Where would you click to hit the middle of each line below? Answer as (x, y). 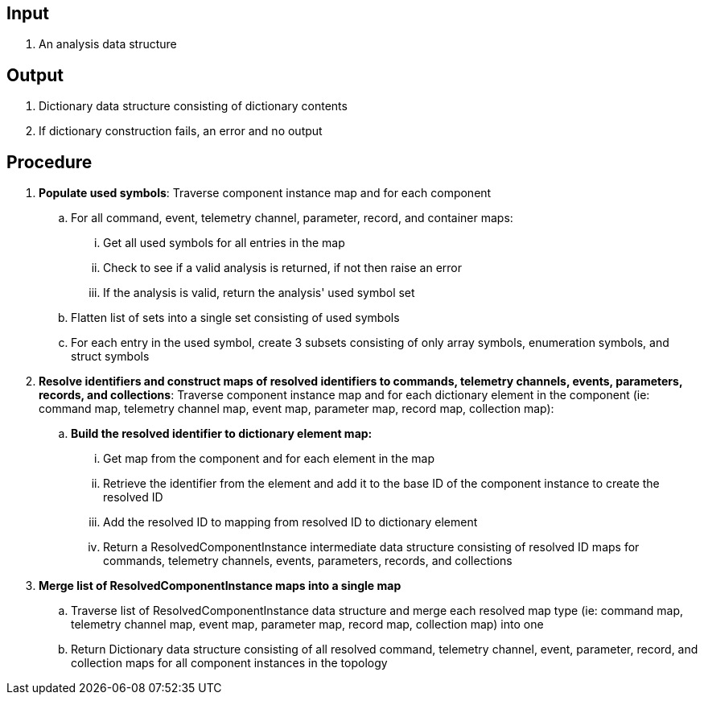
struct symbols (110, 357)
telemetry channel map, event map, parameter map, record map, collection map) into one (307, 625)
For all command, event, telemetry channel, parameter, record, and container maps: (292, 218)
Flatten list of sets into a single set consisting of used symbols (235, 318)
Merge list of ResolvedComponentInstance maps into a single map (220, 586)
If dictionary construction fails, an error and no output (181, 131)
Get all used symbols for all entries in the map (224, 243)
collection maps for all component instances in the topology (229, 663)
